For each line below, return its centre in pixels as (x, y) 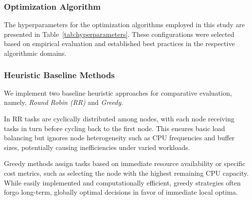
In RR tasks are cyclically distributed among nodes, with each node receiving (119, 118)
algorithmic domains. (35, 53)
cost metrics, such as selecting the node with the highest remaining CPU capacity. (126, 173)
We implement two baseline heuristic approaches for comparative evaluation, (118, 92)
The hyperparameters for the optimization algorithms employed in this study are (125, 25)
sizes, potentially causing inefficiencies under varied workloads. (97, 147)
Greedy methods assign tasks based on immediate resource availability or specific (125, 163)
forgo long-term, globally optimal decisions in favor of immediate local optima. (121, 192)
